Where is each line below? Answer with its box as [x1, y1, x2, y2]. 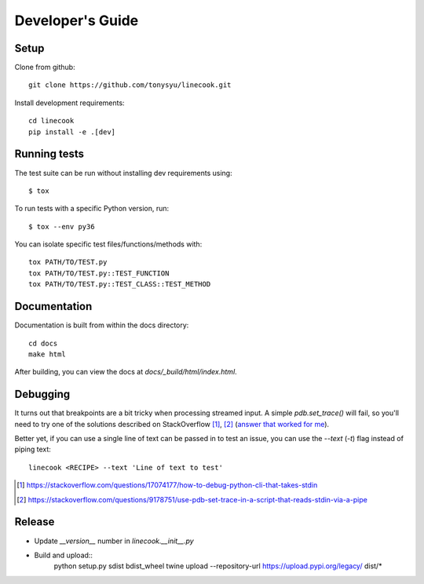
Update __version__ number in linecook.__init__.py [34, 536, 194, 546]
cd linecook [28, 116, 75, 126]
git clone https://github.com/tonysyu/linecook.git [28, 81, 232, 89]
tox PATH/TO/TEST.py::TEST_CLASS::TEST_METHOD [28, 279, 211, 289]
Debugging [14, 388, 71, 401]
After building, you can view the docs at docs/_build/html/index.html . [14, 367, 237, 377]
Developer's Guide [14, 12, 139, 29]
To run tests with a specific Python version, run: [14, 204, 170, 214]
